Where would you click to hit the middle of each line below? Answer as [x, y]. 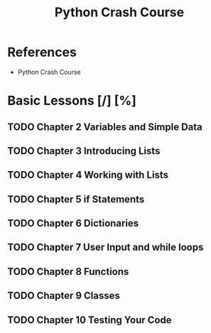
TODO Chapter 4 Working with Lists [88, 175]
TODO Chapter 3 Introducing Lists [84, 151]
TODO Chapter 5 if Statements [76, 199]
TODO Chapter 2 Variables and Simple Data [105, 127]
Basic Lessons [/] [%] [72, 101]
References [42, 52]
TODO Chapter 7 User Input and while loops [105, 247]
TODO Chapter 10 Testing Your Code [90, 320]
